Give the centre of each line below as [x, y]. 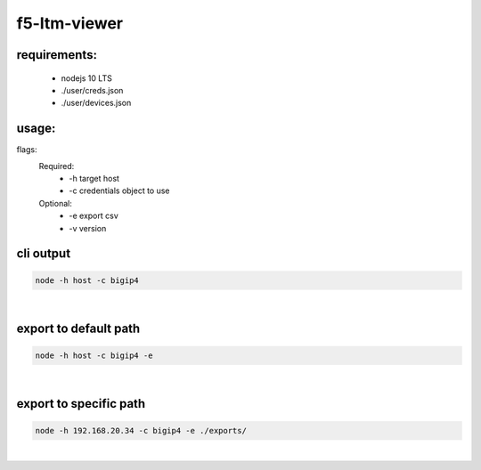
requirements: [57, 55]
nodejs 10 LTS [87, 78]
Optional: [56, 203]
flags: [27, 150]
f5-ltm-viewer [70, 23]
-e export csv [94, 216]
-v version [88, 228]
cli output [44, 254]
